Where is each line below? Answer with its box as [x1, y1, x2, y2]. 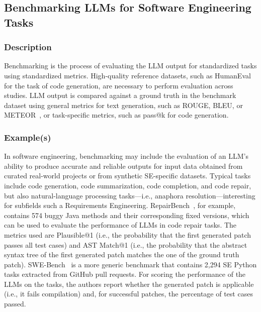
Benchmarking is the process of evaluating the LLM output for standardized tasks [4, 60, 257, 71]
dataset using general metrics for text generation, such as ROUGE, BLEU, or [4, 99, 243, 110]
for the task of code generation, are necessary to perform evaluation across [4, 80, 233, 90]
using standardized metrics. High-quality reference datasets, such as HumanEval [4, 70, 251, 80]
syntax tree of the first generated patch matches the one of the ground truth [4, 249, 239, 260]
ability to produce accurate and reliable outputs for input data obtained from [4, 160, 243, 171]
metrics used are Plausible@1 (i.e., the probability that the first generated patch [4, 229, 251, 240]
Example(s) [4, 131, 51, 143]
